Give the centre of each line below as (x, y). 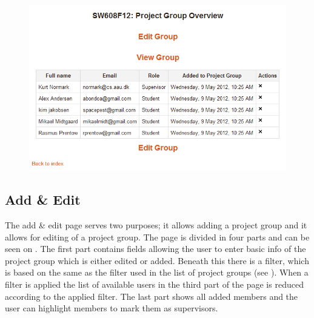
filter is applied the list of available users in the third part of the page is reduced (154, 284)
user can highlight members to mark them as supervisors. (112, 308)
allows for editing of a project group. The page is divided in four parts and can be (157, 237)
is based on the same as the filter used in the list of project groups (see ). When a (157, 272)
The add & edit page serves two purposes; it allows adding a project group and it (156, 225)
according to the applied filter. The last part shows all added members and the (152, 296)
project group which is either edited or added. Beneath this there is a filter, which (157, 260)
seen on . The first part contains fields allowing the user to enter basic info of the (155, 249)
